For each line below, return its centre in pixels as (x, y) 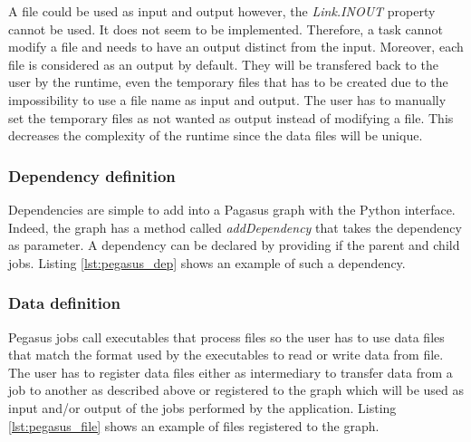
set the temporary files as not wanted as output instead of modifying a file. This (231, 117)
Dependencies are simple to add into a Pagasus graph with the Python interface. (232, 209)
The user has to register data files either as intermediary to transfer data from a (231, 372)
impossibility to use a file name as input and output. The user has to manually (227, 99)
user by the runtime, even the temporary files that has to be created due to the (228, 82)
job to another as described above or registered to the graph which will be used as (236, 390)
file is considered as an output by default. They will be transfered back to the (223, 64)
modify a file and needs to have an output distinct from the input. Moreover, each (236, 47)
